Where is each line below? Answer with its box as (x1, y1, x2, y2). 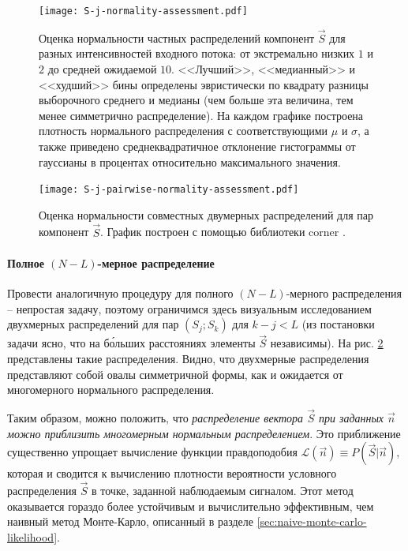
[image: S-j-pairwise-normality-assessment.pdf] (39, 184, 299, 196)
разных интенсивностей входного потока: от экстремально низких (39, 45, 355, 62)
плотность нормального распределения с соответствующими (39, 122, 328, 139)
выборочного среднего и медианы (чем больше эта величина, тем (39, 92, 354, 108)
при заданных (318, 410, 384, 426)
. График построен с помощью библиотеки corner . (99, 223, 346, 240)
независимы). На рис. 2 (270, 335, 384, 351)
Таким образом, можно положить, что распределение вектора (7, 410, 304, 426)
